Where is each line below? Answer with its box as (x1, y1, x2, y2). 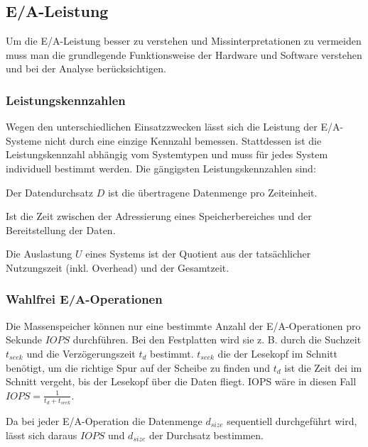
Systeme (6, 133, 42, 148)
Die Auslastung (6, 246, 72, 261)
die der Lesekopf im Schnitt (217, 346, 337, 360)
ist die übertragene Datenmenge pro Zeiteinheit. (107, 184, 318, 199)
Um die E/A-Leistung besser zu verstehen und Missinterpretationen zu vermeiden (6, 33, 362, 48)
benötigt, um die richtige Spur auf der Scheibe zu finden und (6, 360, 270, 375)
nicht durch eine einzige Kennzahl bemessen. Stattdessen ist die (44, 133, 322, 148)
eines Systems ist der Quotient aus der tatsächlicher (85, 246, 311, 261)
